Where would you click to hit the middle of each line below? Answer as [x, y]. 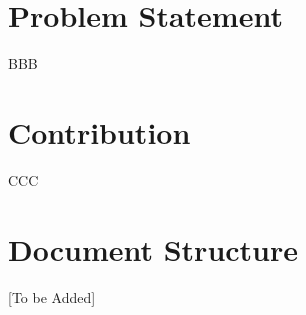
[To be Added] [52, 296]
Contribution [99, 131]
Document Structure [153, 248]
